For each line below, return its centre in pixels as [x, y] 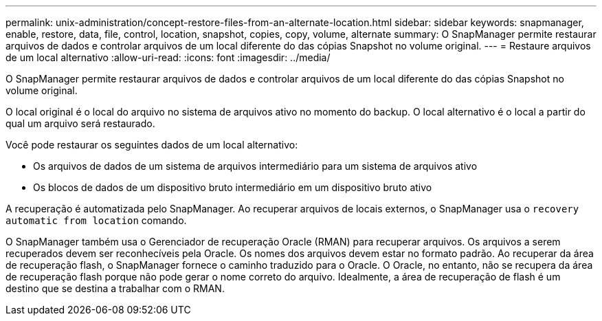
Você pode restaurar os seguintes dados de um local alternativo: [152, 145]
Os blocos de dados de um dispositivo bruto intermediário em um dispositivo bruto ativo [233, 187]
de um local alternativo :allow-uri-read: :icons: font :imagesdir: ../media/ [168, 57]
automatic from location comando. [96, 220]
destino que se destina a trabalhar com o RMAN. [115, 288]
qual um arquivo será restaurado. [80, 123]
